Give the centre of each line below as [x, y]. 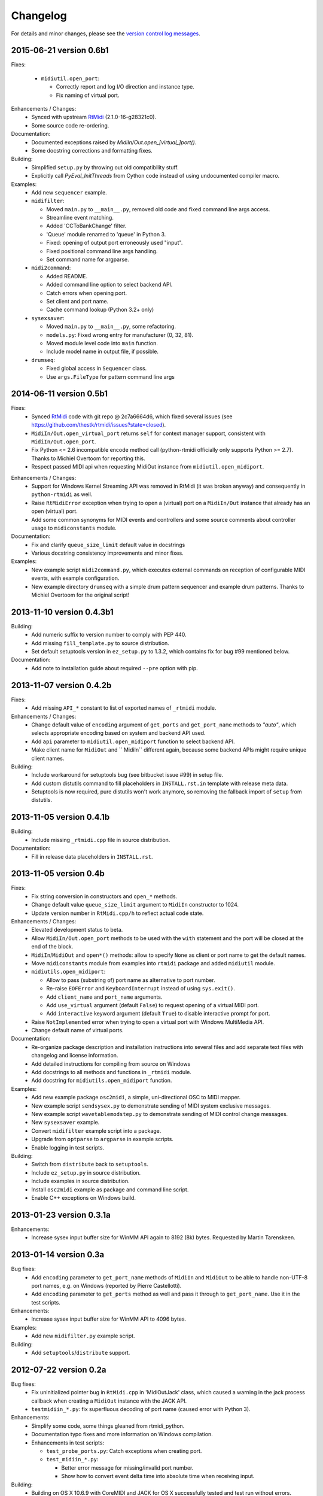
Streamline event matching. [80, 218]
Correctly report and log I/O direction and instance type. [125, 87]
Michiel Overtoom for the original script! [80, 595]
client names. [48, 758]
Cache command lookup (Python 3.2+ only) [100, 310]
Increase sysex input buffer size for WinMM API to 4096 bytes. [109, 1319]
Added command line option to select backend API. [109, 285]
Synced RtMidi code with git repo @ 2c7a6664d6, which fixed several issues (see [132, 416]
